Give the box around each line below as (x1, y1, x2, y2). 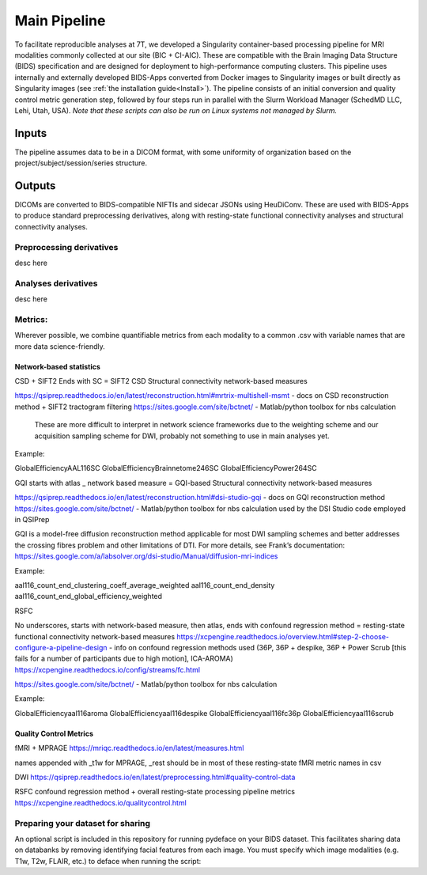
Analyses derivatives (14, 278, 98, 289)
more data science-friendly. (14, 341, 106, 351)
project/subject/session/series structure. (14, 158, 148, 168)
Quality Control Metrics (14, 729, 94, 738)
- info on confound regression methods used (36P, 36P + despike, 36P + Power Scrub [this (108, 642, 406, 652)
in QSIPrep (14, 514, 50, 524)
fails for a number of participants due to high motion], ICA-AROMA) (14, 653, 233, 664)
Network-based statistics (14, 362, 100, 371)
